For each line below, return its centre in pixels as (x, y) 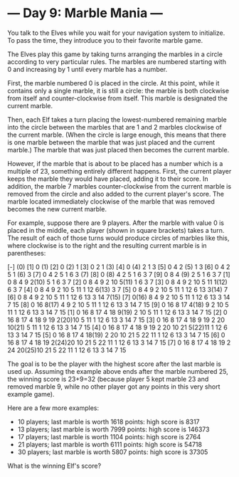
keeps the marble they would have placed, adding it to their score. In (108, 179)
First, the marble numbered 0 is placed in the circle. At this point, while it (113, 83)
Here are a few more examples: (53, 408)
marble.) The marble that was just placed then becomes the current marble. (118, 150)
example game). (31, 394)
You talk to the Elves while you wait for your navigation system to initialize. (116, 33)
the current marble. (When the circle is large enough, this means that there (117, 135)
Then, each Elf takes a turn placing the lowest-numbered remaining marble (117, 120)
